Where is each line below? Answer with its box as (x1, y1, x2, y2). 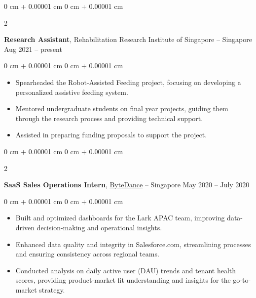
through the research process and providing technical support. (15, 113, 203, 123)
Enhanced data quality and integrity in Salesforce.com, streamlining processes (15, 239, 251, 249)
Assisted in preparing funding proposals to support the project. (15, 129, 207, 140)
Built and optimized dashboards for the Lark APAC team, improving (15, 213, 225, 223)
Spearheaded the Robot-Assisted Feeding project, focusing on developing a (15, 77, 241, 87)
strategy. (39, 284, 65, 295)
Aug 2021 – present (4, 43, 62, 54)
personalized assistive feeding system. (15, 86, 128, 97)
